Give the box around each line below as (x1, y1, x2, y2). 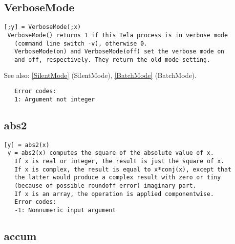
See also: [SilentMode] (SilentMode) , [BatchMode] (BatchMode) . (4, 70, 197, 80)
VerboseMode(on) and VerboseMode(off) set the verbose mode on (14, 48, 225, 55)
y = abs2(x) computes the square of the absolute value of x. (7, 149, 214, 157)
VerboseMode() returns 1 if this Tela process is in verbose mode (7, 31, 228, 39)
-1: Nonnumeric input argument (14, 206, 116, 214)
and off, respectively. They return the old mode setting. (14, 56, 211, 63)
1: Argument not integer (14, 96, 95, 103)
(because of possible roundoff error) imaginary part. (14, 182, 196, 189)
